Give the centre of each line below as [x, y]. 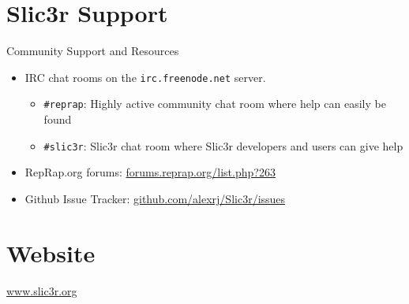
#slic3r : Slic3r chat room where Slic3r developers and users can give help [223, 145]
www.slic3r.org [42, 290]
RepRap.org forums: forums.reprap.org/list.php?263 [150, 172]
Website [51, 252]
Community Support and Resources [93, 51]
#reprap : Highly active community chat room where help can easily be [215, 104]
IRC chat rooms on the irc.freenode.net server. [145, 77]
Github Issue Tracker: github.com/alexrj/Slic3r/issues [155, 198]
